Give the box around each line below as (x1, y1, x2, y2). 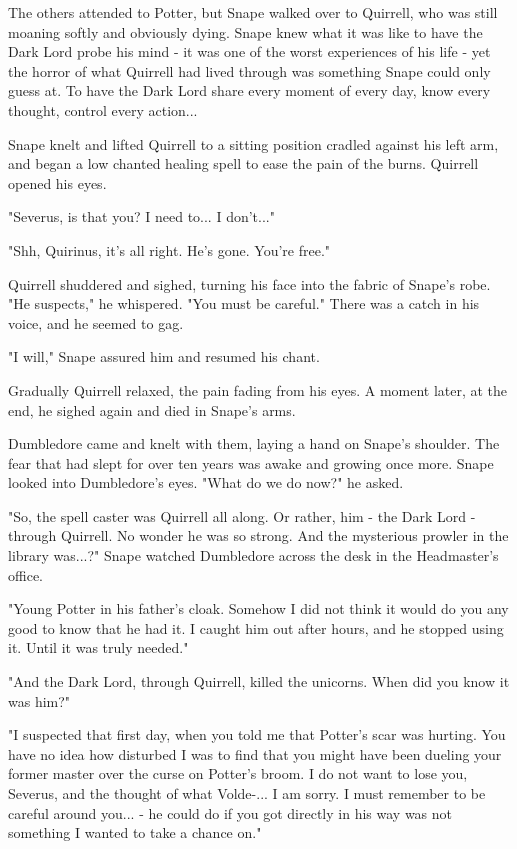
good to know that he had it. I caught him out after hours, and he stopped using (8, 617, 504, 638)
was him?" (8, 690, 71, 711)
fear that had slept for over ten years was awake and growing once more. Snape (8, 452, 494, 473)
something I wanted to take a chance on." (8, 822, 262, 843)
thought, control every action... (8, 99, 198, 120)
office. (8, 564, 43, 585)
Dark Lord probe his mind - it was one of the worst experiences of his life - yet (8, 41, 491, 62)
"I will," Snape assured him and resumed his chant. (8, 346, 320, 367)
